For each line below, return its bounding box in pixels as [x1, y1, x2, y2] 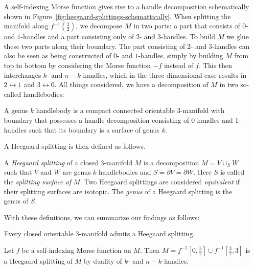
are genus [62, 167, 91, 177]
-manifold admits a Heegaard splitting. [79, 228, 195, 239]
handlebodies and [98, 167, 151, 177]
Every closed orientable [4, 228, 73, 239]
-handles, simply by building [138, 50, 223, 61]
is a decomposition [143, 157, 199, 167]
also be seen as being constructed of [4, 50, 112, 61]
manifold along [4, 21, 48, 31]
